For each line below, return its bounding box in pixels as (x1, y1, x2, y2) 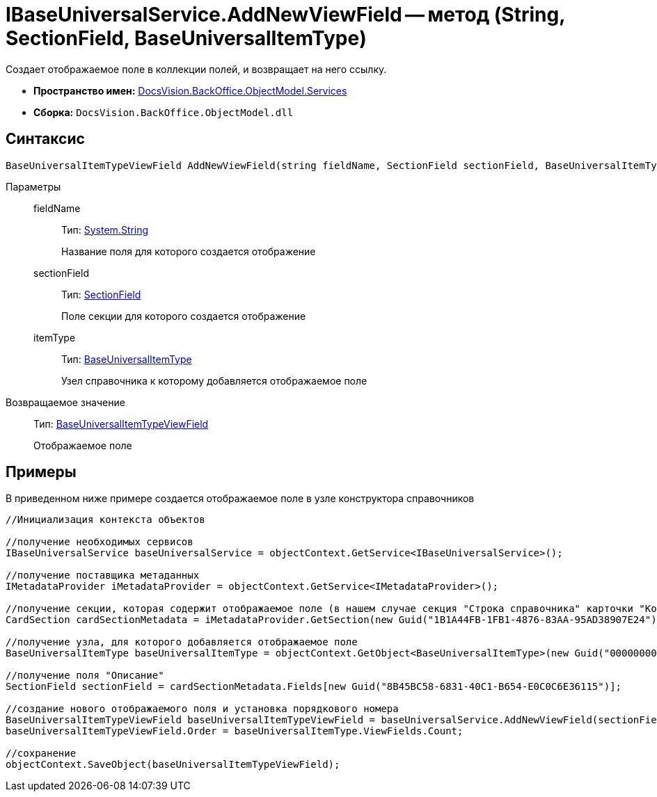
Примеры (6, 463, 77, 481)
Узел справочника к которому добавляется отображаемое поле (61, 374, 367, 387)
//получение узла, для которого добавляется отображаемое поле (6, 636, 358, 648)
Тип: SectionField (61, 288, 141, 300)
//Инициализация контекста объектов (6, 514, 205, 526)
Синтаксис (6, 130, 85, 148)
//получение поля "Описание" (6, 670, 164, 682)
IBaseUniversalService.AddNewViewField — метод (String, (6, 3, 565, 26)
